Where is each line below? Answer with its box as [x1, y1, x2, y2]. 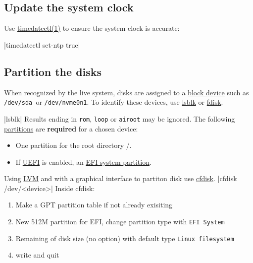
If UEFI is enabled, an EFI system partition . [15, 156, 152, 167]
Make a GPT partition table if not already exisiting [15, 199, 173, 210]
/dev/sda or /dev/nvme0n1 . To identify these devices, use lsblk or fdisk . [4, 97, 223, 107]
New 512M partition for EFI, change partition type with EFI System [15, 216, 225, 227]
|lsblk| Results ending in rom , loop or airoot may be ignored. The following [4, 113, 235, 124]
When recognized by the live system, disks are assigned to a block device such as [4, 87, 249, 97]
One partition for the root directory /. [15, 140, 132, 150]
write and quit [15, 250, 59, 260]
